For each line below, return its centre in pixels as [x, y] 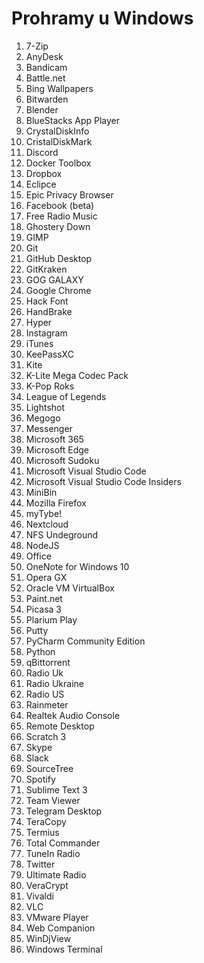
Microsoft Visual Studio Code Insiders [103, 481]
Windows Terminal [64, 949]
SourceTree [49, 768]
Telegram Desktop [64, 811]
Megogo [43, 418]
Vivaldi [39, 896]
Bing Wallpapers [59, 88]
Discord [42, 152]
